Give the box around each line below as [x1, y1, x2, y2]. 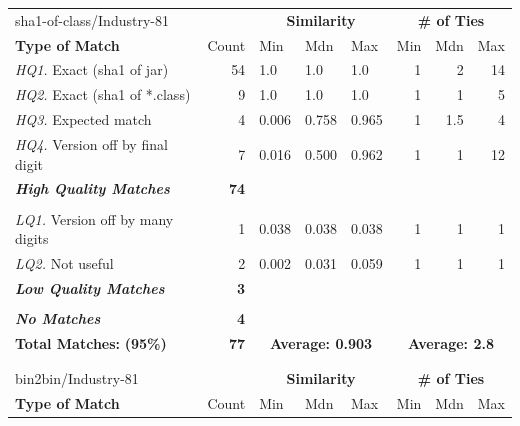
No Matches [15, 307, 101, 328]
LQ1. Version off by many [15, 208, 174, 229]
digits [15, 228, 49, 249]
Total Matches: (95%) [15, 332, 167, 353]
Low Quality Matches [15, 277, 165, 298]
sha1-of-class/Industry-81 [15, 9, 169, 30]
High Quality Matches [15, 178, 170, 199]
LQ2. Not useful [15, 252, 114, 273]
